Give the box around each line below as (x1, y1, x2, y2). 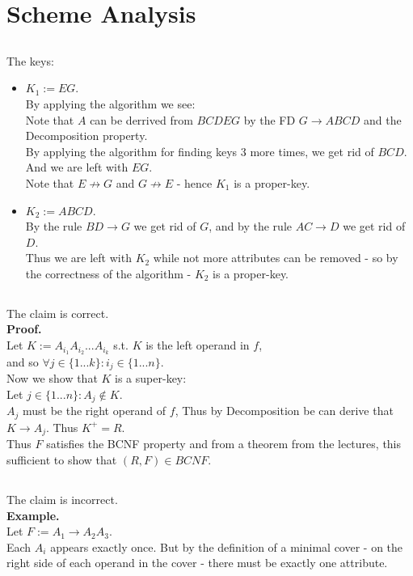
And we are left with (25, 159, 129, 176)
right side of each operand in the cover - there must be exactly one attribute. (6, 554, 388, 571)
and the (363, 111, 402, 128)
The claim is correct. (6, 304, 109, 321)
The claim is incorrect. (6, 490, 118, 507)
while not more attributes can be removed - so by (153, 249, 398, 266)
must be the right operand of (22, 402, 166, 419)
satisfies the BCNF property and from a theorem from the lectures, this (46, 435, 402, 452)
